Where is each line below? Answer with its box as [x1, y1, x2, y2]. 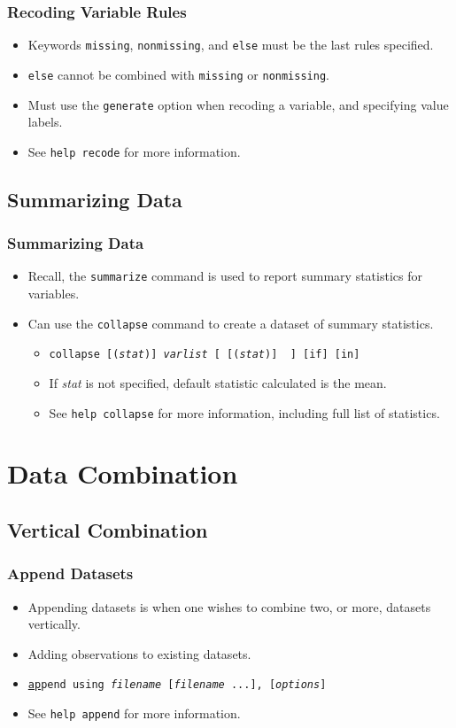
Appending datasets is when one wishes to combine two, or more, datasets [27, 597, 431, 616]
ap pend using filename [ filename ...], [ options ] [27, 678, 327, 692]
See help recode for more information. [27, 142, 241, 160]
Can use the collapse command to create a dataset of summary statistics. [27, 314, 434, 332]
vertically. [27, 615, 81, 633]
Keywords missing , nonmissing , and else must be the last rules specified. [27, 35, 434, 54]
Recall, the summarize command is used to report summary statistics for [27, 267, 422, 285]
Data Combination [7, 455, 238, 492]
